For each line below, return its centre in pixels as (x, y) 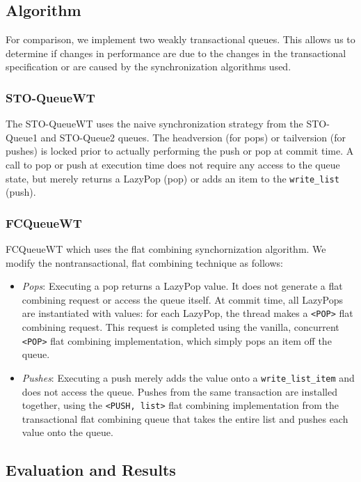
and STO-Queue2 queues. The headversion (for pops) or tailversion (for (193, 137)
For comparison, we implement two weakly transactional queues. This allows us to (180, 39)
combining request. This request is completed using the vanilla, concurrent (180, 327)
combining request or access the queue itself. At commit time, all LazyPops (183, 299)
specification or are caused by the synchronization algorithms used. (149, 67)
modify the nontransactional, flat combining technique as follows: (144, 262)
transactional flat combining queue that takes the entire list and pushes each (185, 418)
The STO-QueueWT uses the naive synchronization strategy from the (154, 124)
